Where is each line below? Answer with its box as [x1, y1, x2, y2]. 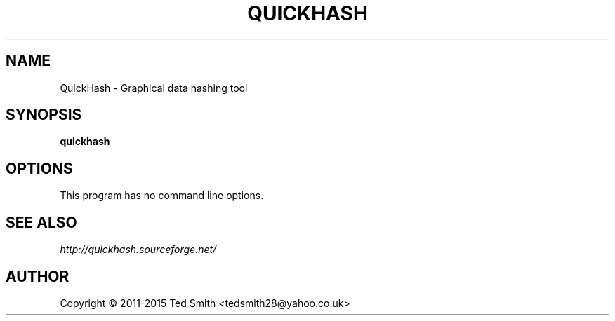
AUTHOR [6, 267, 70, 285]
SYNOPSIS [6, 106, 82, 124]
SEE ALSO [6, 213, 77, 231]
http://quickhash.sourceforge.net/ [60, 243, 217, 256]
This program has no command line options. [60, 189, 264, 202]
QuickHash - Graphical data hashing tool [60, 81, 248, 94]
